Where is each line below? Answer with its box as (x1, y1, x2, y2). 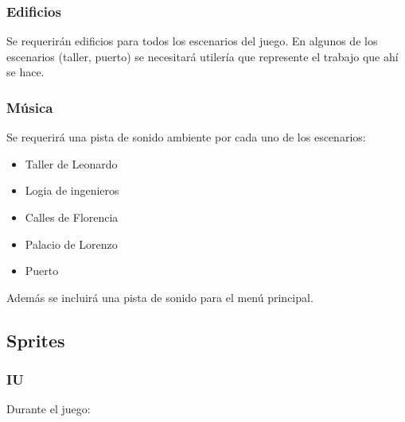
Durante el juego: (6, 401, 91, 417)
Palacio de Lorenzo (25, 235, 118, 252)
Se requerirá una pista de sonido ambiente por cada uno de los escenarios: (6, 129, 366, 145)
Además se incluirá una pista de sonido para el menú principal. (6, 288, 313, 305)
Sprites (6, 327, 65, 352)
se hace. (6, 64, 45, 80)
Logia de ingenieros (25, 182, 119, 199)
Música (6, 97, 53, 117)
